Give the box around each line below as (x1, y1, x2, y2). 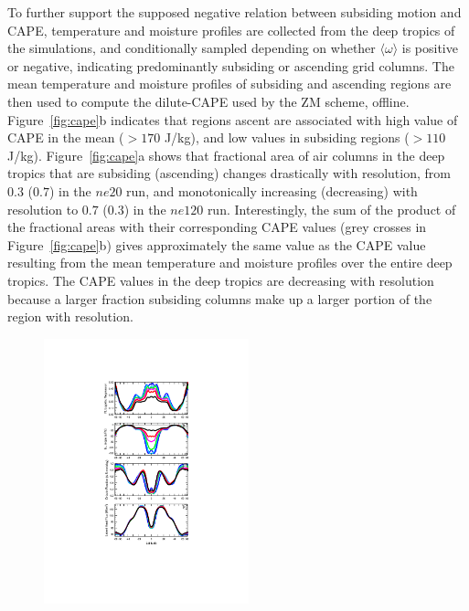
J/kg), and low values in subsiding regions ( (164, 128, 410, 147)
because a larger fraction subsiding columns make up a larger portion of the (7, 289, 432, 308)
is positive (401, 38, 458, 58)
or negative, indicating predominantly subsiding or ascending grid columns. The (7, 56, 454, 75)
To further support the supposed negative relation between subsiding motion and (7, 3, 462, 21)
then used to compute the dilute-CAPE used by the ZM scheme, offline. (7, 91, 410, 111)
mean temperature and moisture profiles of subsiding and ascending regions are (7, 74, 452, 93)
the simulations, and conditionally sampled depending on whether (7, 38, 376, 58)
